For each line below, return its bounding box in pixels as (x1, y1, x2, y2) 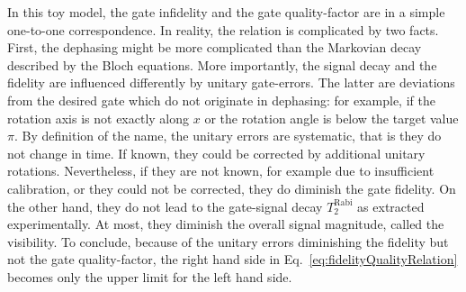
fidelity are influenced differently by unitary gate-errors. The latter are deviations (7, 73, 455, 92)
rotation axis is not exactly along (7, 108, 190, 127)
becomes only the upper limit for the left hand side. (7, 267, 292, 286)
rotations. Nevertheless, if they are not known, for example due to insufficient (7, 161, 435, 180)
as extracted (357, 196, 425, 215)
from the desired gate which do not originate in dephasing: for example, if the (7, 90, 435, 109)
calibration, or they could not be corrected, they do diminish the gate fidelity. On (7, 178, 456, 197)
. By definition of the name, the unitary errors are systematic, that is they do (13, 126, 442, 145)
